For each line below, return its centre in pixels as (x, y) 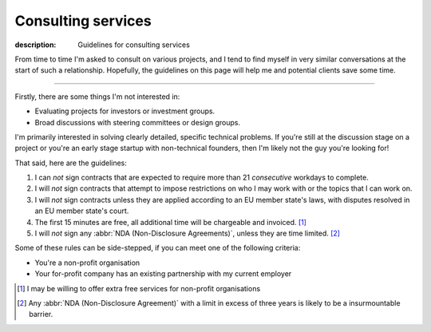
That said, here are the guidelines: (71, 163)
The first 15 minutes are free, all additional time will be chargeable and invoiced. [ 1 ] (171, 222)
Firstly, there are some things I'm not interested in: (97, 97)
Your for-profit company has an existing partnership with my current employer (163, 274)
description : (36, 45)
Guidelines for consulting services (134, 45)
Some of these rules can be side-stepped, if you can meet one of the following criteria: (158, 248)
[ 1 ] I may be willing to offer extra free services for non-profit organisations (139, 288)
